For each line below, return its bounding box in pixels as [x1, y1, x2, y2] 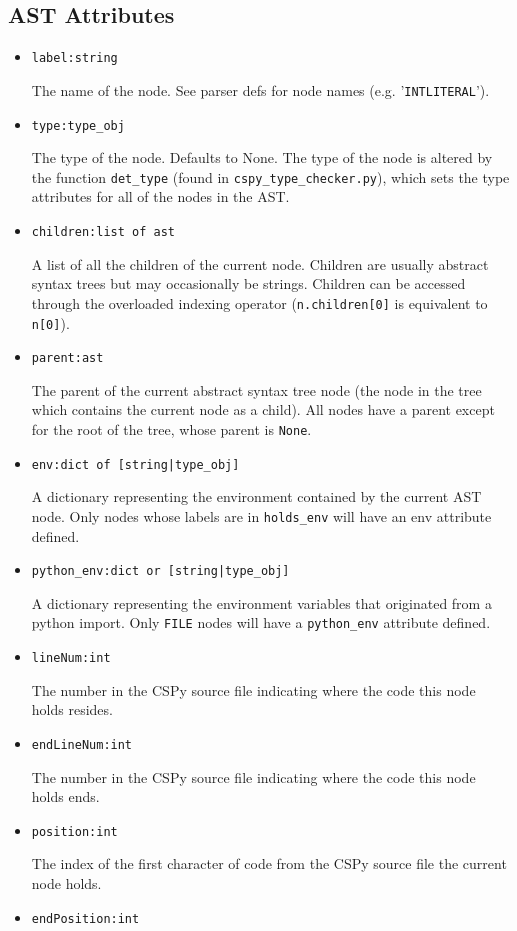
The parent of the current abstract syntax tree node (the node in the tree [31, 379, 482, 400]
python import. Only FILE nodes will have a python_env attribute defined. [31, 612, 491, 633]
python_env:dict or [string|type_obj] [31, 564, 290, 579]
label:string [31, 51, 118, 66]
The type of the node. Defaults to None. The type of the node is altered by [31, 147, 493, 168]
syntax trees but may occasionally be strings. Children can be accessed [31, 273, 466, 294]
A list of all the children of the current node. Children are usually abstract [31, 253, 489, 274]
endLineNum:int [31, 737, 133, 752]
